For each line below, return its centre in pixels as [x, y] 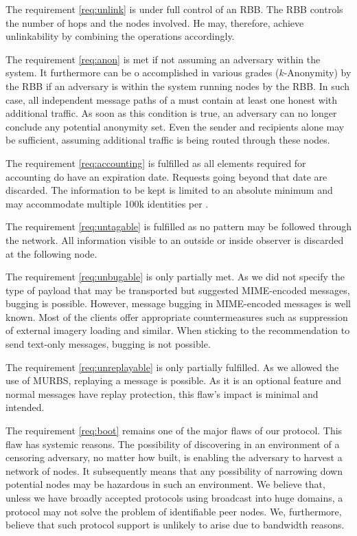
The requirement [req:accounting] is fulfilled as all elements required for [156, 163]
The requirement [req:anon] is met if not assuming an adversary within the [163, 59]
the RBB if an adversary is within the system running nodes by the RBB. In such [178, 86]
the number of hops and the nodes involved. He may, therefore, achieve [155, 22]
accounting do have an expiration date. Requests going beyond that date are [166, 176]
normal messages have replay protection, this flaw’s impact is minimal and [162, 393]
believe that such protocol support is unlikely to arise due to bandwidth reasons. [175, 525]
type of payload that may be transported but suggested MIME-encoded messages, [178, 290]
